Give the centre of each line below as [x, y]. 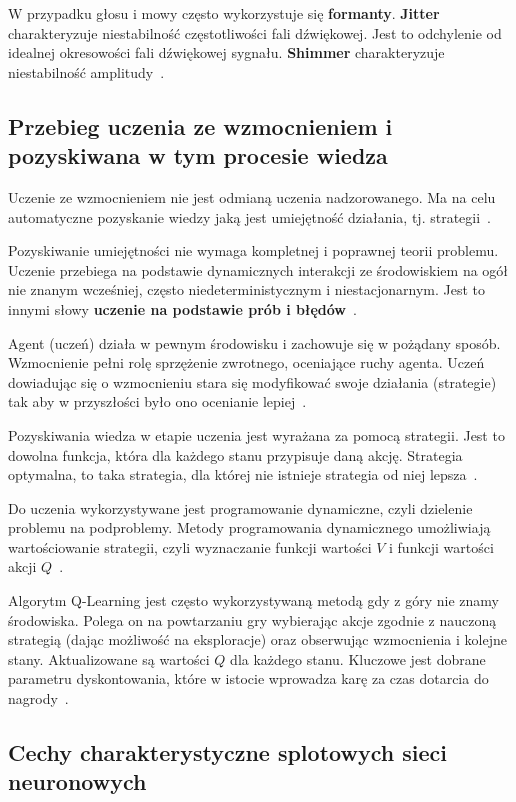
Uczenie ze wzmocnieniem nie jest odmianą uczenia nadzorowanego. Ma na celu [252, 196]
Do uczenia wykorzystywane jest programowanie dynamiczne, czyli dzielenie [240, 507]
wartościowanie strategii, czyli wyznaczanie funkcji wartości [190, 546]
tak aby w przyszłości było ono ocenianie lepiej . [157, 401]
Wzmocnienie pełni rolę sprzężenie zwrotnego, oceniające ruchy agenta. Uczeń [246, 362]
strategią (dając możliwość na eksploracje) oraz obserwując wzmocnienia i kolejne [257, 639]
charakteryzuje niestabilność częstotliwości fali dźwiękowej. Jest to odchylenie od [255, 32]
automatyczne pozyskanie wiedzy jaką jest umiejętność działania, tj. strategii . [249, 216]
